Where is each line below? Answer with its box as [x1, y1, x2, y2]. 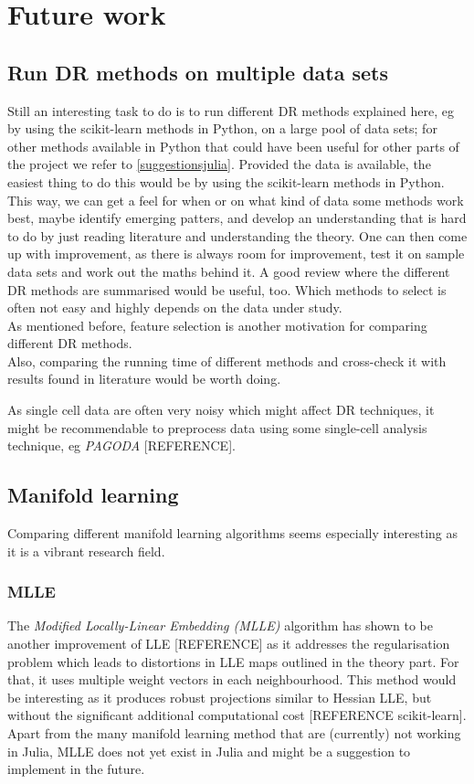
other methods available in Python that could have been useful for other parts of [7, 136, 459, 155]
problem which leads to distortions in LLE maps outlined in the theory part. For [7, 652, 459, 671]
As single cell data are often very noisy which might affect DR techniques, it [7, 400, 435, 419]
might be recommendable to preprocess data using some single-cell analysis [7, 418, 427, 437]
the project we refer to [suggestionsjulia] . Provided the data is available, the [7, 154, 431, 174]
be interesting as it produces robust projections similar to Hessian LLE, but [7, 687, 432, 706]
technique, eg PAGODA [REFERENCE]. [7, 436, 236, 455]
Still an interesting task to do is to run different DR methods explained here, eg [7, 101, 454, 120]
